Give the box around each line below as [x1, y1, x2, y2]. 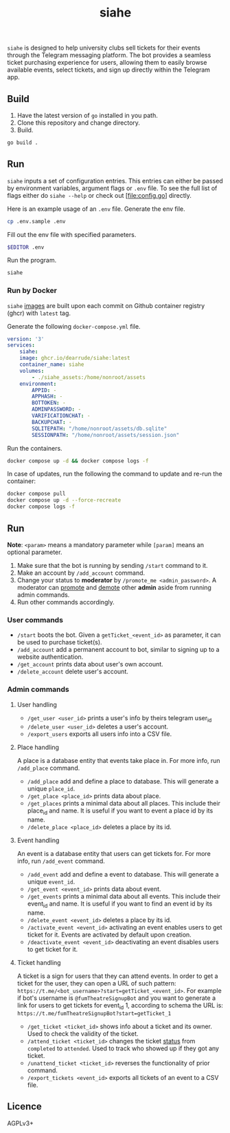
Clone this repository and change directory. [16, 119, 141, 127]
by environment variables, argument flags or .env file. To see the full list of [7, 184, 218, 192]
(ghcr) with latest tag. [7, 309, 71, 317]
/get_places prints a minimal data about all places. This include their [27, 799, 221, 808]
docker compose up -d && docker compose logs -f [7, 457, 149, 465]
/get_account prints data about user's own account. [16, 660, 163, 668]
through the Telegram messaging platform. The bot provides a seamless [7, 51, 211, 59]
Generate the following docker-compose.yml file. [7, 322, 141, 330]
